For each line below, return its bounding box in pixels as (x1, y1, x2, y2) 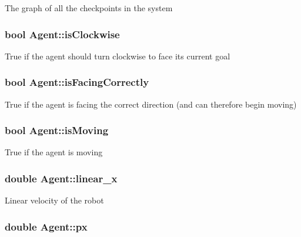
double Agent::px (5, 219, 88, 233)
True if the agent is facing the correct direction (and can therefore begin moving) (5, 98, 297, 110)
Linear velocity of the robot (5, 194, 104, 206)
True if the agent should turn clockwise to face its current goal (5, 49, 230, 62)
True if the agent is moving (5, 146, 103, 158)
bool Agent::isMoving (5, 123, 109, 138)
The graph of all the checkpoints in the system (5, 2, 173, 14)
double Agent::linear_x (5, 171, 118, 185)
